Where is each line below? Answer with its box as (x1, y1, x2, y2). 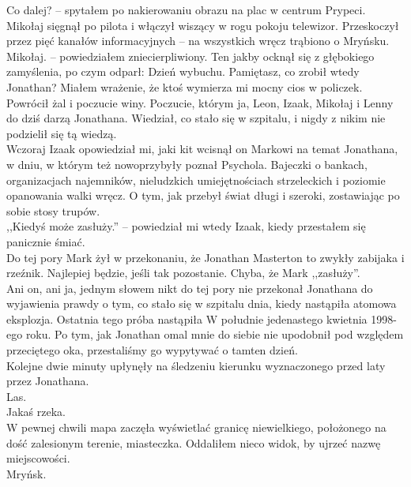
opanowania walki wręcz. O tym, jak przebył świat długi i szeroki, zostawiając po (6, 187, 400, 204)
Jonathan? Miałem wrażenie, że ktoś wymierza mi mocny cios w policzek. (6, 78, 363, 95)
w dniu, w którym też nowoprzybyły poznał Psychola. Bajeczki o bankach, (6, 155, 368, 172)
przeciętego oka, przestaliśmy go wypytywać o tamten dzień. (6, 342, 298, 358)
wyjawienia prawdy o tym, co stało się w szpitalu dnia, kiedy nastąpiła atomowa (6, 295, 397, 312)
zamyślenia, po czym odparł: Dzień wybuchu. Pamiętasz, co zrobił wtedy (6, 63, 360, 80)
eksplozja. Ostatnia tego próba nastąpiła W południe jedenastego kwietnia (6, 310, 368, 327)
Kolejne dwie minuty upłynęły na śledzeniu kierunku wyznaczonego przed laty (6, 357, 386, 373)
